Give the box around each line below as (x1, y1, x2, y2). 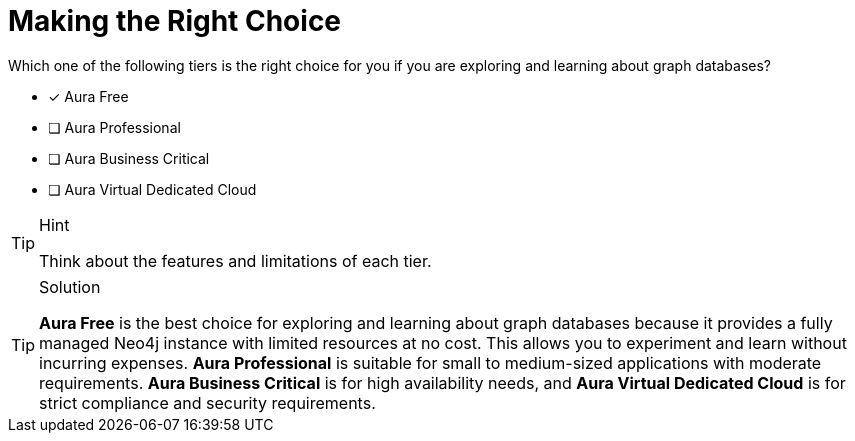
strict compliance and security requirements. (39, 392, 376, 413)
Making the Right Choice (8, 4, 342, 38)
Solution (39, 276, 101, 297)
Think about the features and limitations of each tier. (39, 250, 432, 271)
